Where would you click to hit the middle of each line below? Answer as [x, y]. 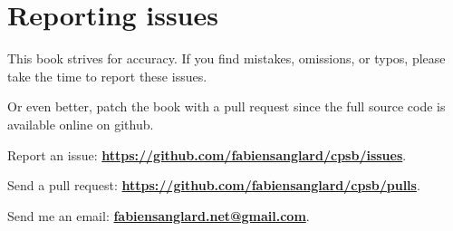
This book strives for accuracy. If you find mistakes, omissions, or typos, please [226, 58]
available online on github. [81, 124]
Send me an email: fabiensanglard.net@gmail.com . [159, 215]
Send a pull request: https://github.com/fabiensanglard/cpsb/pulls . [214, 185]
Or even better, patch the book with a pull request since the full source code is [226, 106]
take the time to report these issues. [107, 76]
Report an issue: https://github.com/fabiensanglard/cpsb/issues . [207, 154]
